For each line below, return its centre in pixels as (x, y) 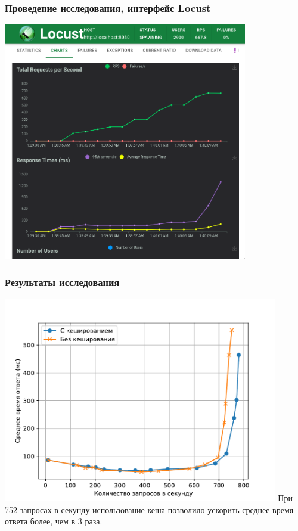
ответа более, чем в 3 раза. (54, 521)
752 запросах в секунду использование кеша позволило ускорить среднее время (149, 509)
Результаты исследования (62, 282)
